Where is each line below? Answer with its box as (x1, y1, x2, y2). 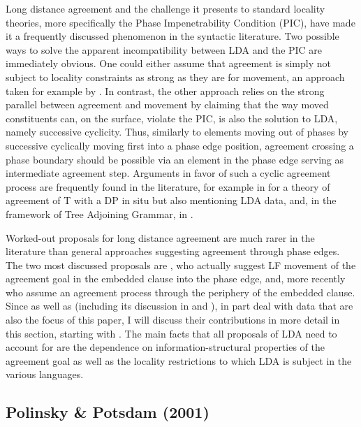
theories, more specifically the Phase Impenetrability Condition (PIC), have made (6, 15, 355, 29)
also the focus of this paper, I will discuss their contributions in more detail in (6, 312, 340, 327)
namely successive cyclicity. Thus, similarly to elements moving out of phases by (6, 124, 348, 139)
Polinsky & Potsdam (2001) (6, 401, 209, 423)
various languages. (6, 367, 84, 382)
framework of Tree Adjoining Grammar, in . (6, 206, 193, 221)
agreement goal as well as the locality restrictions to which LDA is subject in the (6, 353, 352, 368)
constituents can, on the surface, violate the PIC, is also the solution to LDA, (6, 110, 338, 125)
